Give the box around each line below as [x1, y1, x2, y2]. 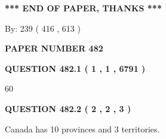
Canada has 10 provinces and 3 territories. [5, 122, 160, 135]
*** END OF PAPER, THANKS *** [5, 2, 162, 14]
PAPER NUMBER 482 [5, 42, 103, 55]
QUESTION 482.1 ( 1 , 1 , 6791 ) [5, 62, 146, 74]
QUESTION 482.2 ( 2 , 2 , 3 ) [5, 102, 131, 114]
